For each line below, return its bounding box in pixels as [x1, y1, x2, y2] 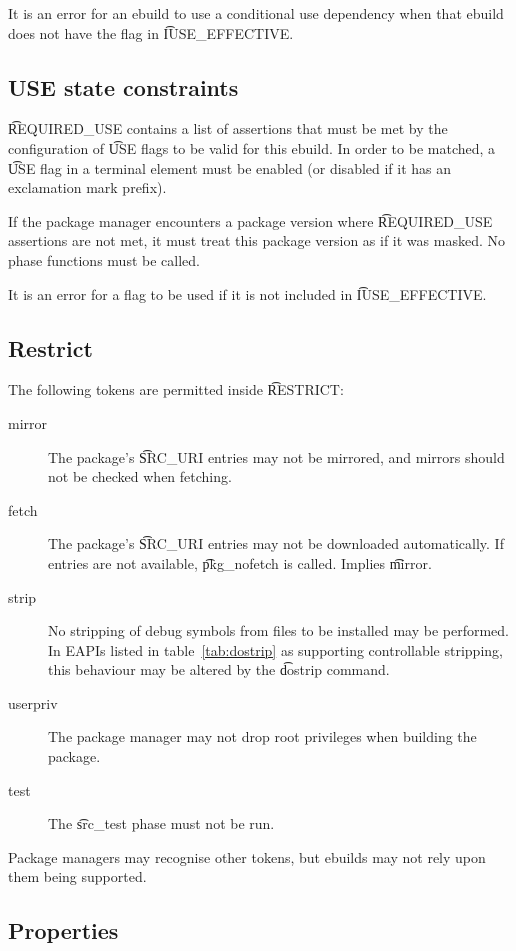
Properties [8, 915, 119, 946]
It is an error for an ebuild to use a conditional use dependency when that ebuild [8, 3, 504, 23]
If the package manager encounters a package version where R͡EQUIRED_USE [8, 210, 493, 231]
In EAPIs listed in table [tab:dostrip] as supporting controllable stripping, [48, 639, 503, 660]
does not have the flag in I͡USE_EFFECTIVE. [8, 22, 294, 43]
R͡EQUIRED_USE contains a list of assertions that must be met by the [8, 118, 448, 139]
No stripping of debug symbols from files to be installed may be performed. [48, 620, 510, 641]
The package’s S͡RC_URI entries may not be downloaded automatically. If [48, 533, 504, 554]
